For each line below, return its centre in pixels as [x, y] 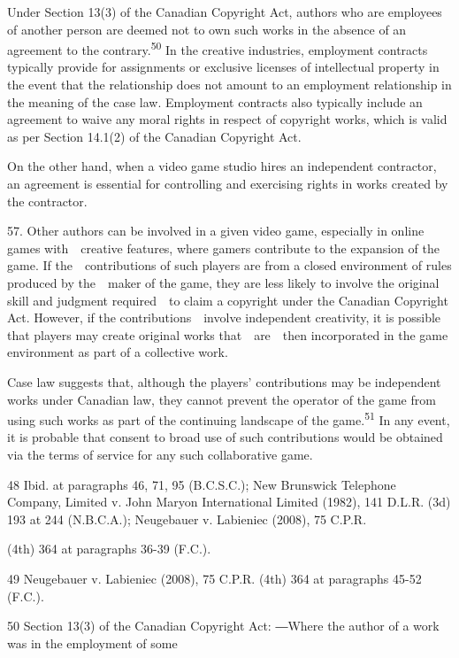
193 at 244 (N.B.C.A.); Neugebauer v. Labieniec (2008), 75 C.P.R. [187, 519]
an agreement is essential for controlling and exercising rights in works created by [228, 183]
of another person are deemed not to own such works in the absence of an [207, 29]
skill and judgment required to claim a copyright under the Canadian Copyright [228, 300]
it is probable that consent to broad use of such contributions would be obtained [225, 437]
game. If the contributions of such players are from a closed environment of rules [229, 265]
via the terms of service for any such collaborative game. [160, 454]
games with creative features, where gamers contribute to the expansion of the [223, 248]
